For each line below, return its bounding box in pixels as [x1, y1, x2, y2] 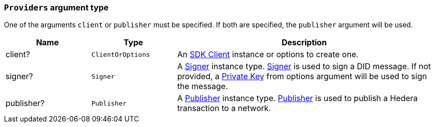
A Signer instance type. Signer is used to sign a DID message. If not [177, 61, 431, 72]
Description [282, 37, 327, 48]
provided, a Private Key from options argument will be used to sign [177, 71, 427, 82]
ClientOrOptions [91, 50, 150, 58]
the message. [177, 81, 228, 92]
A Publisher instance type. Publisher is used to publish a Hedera [177, 93, 418, 104]
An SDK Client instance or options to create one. [177, 49, 359, 60]
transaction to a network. [177, 103, 271, 114]
